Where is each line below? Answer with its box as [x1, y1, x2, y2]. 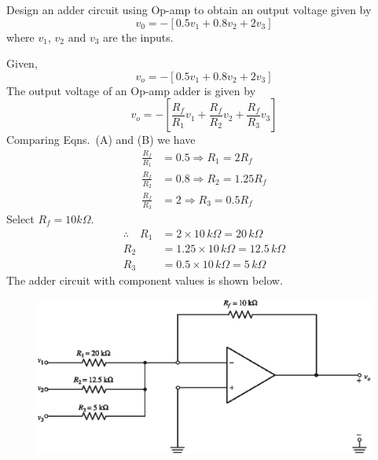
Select [6, 210, 35, 226]
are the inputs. [103, 28, 174, 45]
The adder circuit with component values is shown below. [6, 271, 283, 288]
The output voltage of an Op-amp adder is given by [6, 82, 256, 98]
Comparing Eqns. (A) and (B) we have [6, 131, 196, 148]
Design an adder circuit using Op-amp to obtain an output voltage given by [6, 2, 372, 17]
